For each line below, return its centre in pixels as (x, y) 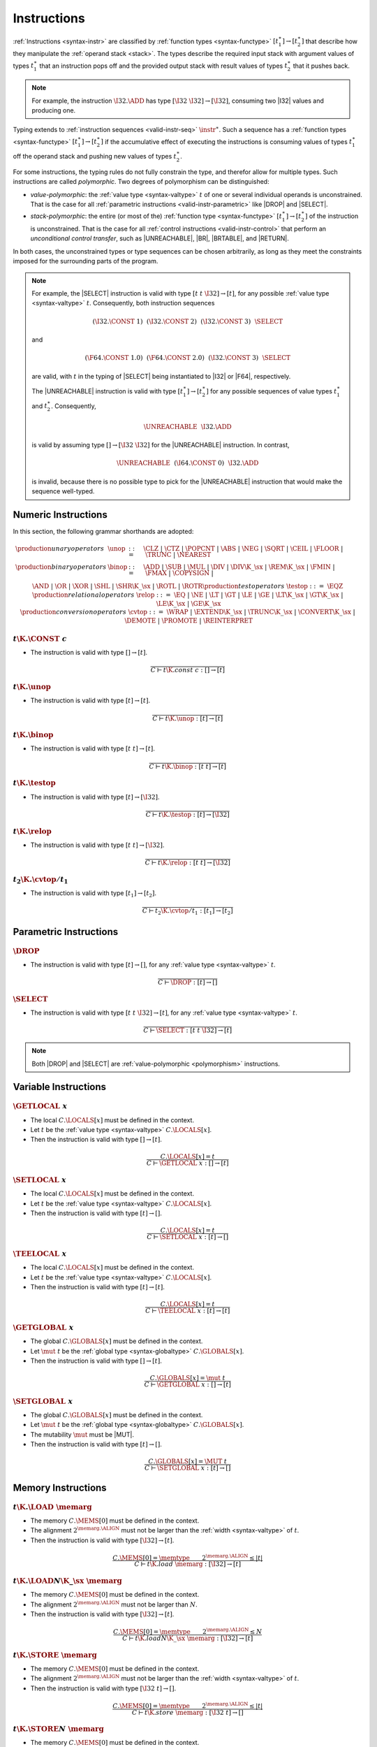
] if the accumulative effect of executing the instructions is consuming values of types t (226, 142)
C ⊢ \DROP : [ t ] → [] (188, 983)
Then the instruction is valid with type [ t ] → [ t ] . (98, 1287)
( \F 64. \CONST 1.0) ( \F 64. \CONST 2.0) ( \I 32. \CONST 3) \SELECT (188, 358)
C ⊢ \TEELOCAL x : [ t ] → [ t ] (188, 1311)
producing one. (54, 110)
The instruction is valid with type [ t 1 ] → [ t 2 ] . (94, 893)
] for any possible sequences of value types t (272, 391)
